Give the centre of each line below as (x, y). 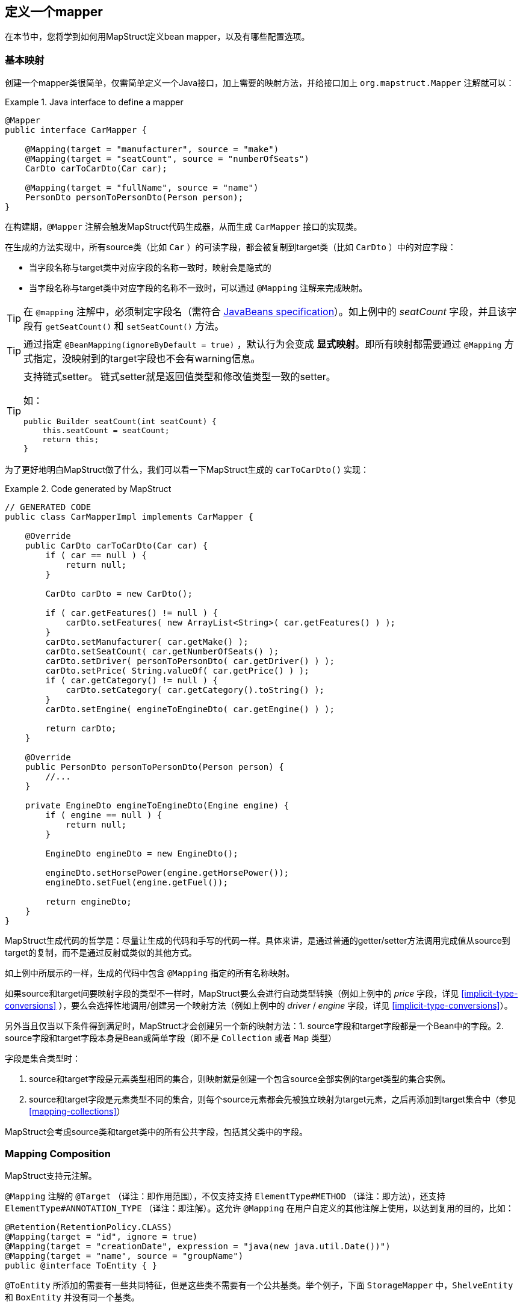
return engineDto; (88, 902)
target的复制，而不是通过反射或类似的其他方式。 (101, 953)
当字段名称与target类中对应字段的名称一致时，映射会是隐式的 (150, 268)
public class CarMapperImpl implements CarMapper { (129, 517)
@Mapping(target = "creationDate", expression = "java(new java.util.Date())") (198, 1246)
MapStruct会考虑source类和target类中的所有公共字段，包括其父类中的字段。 (156, 1132)
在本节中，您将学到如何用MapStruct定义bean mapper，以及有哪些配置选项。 (157, 37)
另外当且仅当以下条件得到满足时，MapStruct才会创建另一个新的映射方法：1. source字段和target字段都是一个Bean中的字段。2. (254, 1026)
